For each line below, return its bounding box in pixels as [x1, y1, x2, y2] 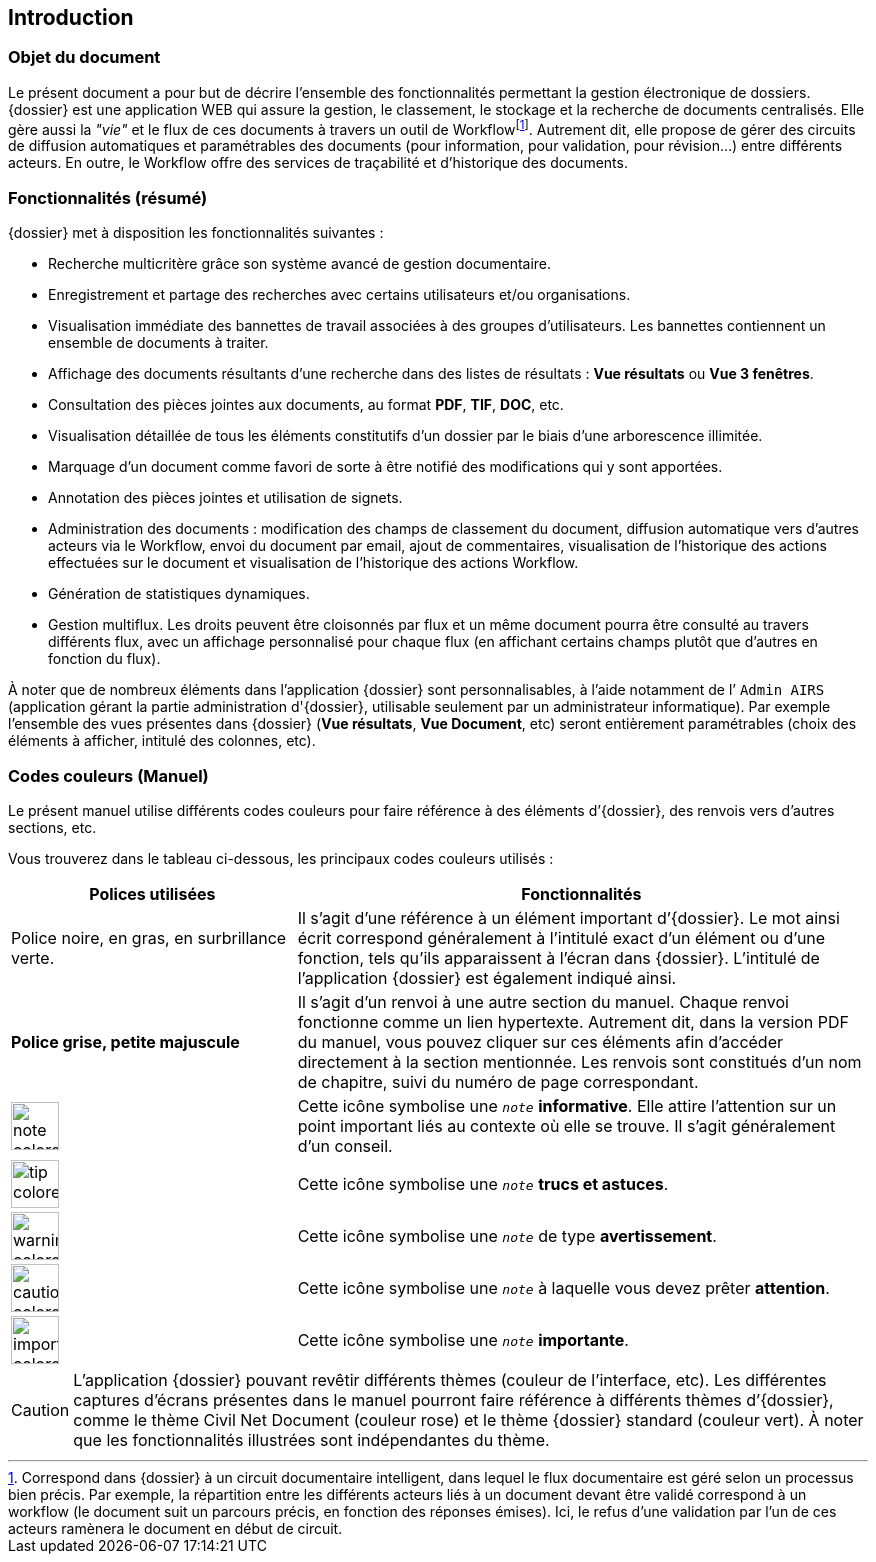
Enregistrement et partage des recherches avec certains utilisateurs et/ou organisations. [48, 286, 631, 304]
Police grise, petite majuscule [11, 1031, 240, 1052]
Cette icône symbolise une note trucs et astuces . [297, 1173, 669, 1194]
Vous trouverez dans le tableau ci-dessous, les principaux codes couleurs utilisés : [8, 849, 554, 867]
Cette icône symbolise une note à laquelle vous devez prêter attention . [297, 1277, 830, 1298]
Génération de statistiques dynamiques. [48, 585, 310, 603]
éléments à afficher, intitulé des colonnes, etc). [8, 732, 316, 750]
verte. [11, 947, 55, 968]
